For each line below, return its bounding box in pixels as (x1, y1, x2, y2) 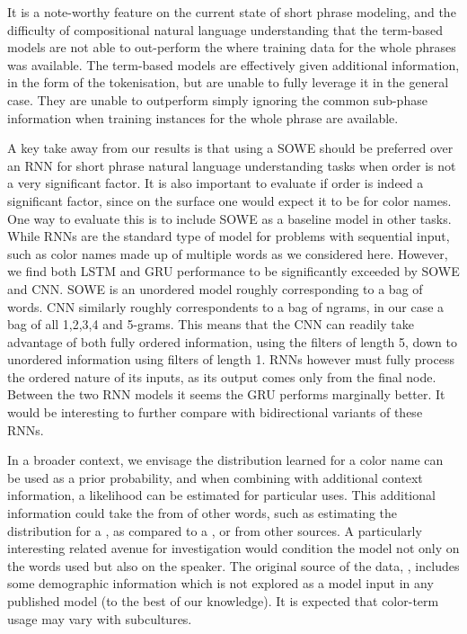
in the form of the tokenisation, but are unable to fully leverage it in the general (7, 73, 449, 92)
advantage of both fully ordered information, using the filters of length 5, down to (7, 332, 457, 351)
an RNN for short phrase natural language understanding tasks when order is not (7, 156, 456, 174)
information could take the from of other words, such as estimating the (7, 504, 398, 522)
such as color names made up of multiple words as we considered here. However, (7, 244, 448, 263)
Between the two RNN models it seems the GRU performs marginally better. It (7, 385, 445, 404)
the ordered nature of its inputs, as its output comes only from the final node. (7, 367, 436, 386)
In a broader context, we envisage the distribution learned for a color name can (7, 451, 444, 469)
